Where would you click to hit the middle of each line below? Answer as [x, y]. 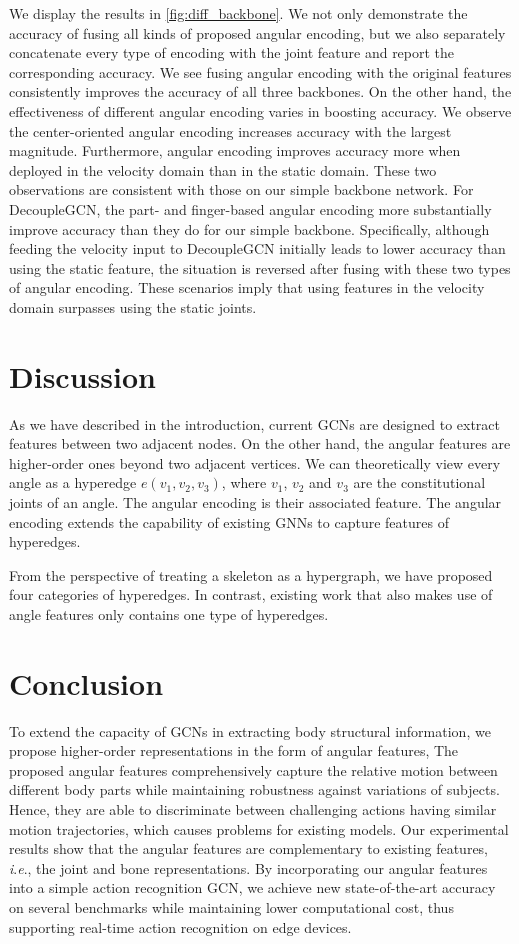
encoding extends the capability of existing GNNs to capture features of [229, 521]
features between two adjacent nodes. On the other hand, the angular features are [260, 443]
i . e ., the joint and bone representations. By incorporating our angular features [248, 867]
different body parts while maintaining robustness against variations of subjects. [254, 789]
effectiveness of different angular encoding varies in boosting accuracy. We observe [260, 110]
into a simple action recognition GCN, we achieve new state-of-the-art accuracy [252, 887]
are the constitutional [419, 482]
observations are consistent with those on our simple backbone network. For [241, 189]
